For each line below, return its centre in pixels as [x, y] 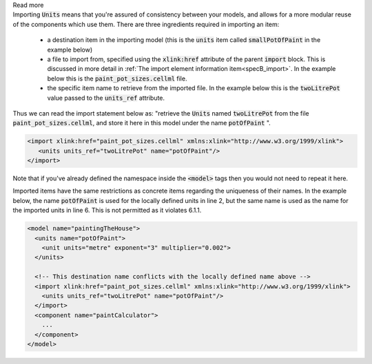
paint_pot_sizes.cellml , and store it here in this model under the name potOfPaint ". [142, 123]
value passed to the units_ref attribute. [106, 98]
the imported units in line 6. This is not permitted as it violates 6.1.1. [107, 211]
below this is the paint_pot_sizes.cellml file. [117, 78]
